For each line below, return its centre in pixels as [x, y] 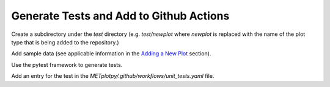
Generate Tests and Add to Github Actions [120, 16]
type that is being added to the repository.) [65, 42]
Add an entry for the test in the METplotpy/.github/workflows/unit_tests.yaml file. [113, 76]
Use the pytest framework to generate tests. [67, 64]
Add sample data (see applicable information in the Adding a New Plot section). [111, 54]
